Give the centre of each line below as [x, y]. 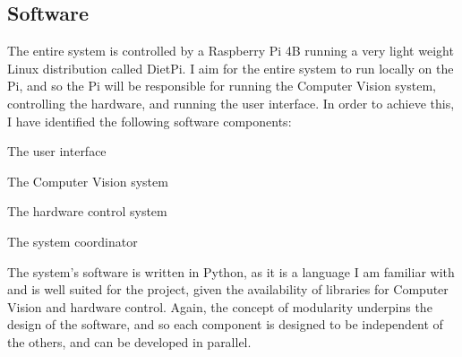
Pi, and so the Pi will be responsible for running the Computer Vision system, [222, 86]
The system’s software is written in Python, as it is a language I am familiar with [231, 271]
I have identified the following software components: [150, 121]
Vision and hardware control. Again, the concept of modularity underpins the [220, 306]
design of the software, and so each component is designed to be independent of [225, 324]
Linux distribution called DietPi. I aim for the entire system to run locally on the [231, 68]
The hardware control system [87, 211]
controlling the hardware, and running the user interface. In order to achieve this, [231, 103]
